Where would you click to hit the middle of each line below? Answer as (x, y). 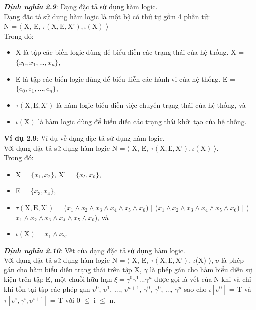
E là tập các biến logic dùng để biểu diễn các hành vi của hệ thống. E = (125, 78)
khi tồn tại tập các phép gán (47, 289)
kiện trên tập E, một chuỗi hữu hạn (58, 279)
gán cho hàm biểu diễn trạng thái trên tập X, (73, 269)
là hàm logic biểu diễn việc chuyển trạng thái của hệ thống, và (151, 105)
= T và (240, 289)
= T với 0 (65, 300)
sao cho (195, 289)
